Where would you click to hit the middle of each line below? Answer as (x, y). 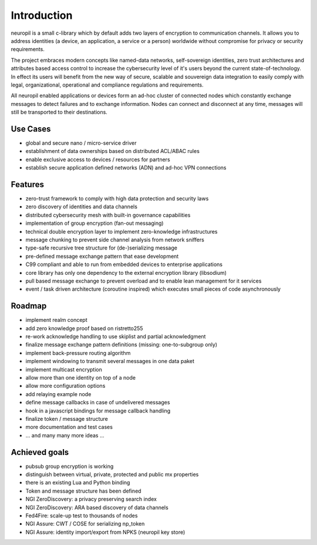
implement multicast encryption (64, 369)
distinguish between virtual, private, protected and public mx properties (112, 474)
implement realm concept (56, 320)
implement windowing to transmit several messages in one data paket (110, 361)
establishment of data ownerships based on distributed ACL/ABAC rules (112, 151)
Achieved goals (40, 452)
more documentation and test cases (69, 427)
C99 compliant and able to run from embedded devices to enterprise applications (124, 264)
